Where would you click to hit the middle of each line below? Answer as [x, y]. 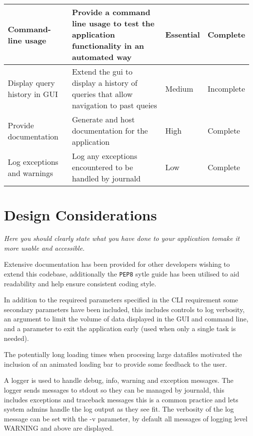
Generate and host [103, 119]
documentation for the [110, 130]
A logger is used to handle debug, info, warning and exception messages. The [119, 380]
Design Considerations [81, 215]
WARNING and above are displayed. [59, 428]
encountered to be [102, 167]
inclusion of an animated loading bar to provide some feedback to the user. [116, 364]
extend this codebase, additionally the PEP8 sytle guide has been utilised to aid [122, 273]
